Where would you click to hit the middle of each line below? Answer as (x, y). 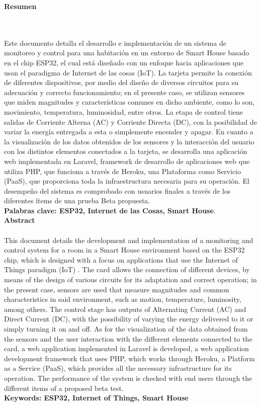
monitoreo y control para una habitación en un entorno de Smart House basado (127, 53)
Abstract (20, 220)
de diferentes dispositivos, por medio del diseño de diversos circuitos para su (121, 82)
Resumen (20, 6)
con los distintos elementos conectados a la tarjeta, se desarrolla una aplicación (126, 151)
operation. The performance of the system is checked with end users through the (128, 378)
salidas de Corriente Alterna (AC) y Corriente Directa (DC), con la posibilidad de (130, 121)
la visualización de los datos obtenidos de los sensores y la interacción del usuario (129, 141)
